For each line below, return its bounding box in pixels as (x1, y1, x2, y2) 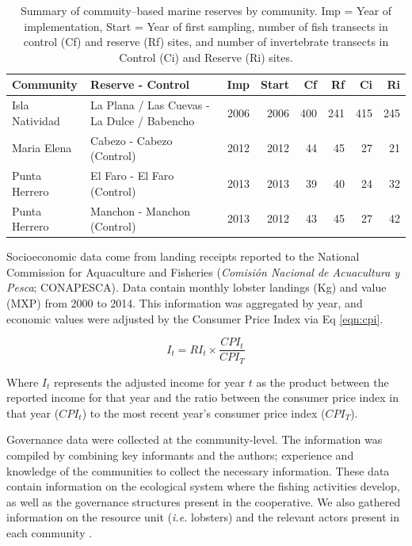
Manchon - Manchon (90, 202, 191, 219)
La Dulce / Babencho (90, 112, 195, 128)
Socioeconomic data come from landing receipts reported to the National (6, 248, 360, 265)
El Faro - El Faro (90, 167, 174, 184)
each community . (6, 525, 93, 541)
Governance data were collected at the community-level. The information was (6, 431, 383, 448)
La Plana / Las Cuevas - (90, 97, 210, 113)
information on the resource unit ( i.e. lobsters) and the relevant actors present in (6, 509, 400, 525)
